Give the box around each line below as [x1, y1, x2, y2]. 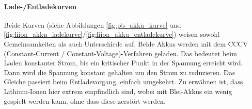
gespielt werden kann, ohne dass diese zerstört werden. [4, 95, 166, 106]
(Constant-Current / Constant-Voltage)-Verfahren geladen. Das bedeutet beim [4, 48, 237, 58]
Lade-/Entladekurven [4, 1, 77, 11]
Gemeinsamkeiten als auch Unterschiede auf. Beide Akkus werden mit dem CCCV [4, 38, 248, 48]
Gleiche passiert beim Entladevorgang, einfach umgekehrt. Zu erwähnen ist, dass [4, 77, 243, 87]
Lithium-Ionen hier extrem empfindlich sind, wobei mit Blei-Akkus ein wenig [4, 86, 232, 96]
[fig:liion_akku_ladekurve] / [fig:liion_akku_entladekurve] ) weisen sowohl [4, 29, 220, 39]
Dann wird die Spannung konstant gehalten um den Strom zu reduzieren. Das [4, 67, 235, 77]
